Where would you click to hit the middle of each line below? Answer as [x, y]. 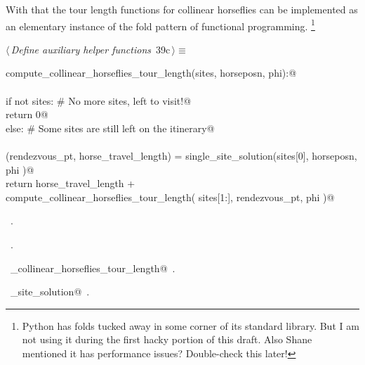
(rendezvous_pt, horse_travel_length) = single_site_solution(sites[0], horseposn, [181, 155]
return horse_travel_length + [71, 183]
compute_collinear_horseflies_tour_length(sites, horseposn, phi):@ [151, 73]
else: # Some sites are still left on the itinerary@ [110, 128]
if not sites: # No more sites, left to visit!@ [99, 100]
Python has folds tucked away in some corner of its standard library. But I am [191, 325]
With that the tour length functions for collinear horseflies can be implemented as [182, 9]
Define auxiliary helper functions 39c [91, 49]
